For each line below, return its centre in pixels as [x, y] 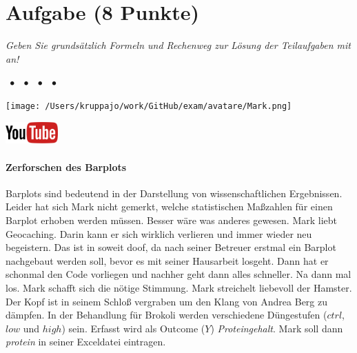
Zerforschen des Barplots [66, 167]
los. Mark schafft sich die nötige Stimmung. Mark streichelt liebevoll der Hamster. [179, 287]
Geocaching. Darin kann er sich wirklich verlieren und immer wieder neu [159, 233]
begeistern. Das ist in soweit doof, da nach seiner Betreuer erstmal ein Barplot [171, 247]
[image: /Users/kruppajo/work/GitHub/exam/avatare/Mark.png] [149, 106]
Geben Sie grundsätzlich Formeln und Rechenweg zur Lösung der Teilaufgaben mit [178, 45]
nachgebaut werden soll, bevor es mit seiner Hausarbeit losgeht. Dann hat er [167, 260]
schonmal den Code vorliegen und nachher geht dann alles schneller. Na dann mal [178, 274]
